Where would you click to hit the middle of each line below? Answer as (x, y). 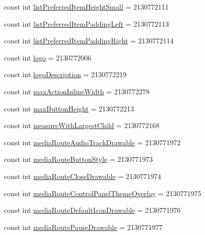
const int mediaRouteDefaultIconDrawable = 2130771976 (92, 210)
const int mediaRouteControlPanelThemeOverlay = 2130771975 (103, 193)
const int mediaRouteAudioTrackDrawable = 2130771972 (92, 142)
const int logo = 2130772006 (48, 57)
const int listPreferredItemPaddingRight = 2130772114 (89, 41)
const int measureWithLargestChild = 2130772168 (82, 125)
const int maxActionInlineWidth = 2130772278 (77, 91)
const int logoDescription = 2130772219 (65, 74)
